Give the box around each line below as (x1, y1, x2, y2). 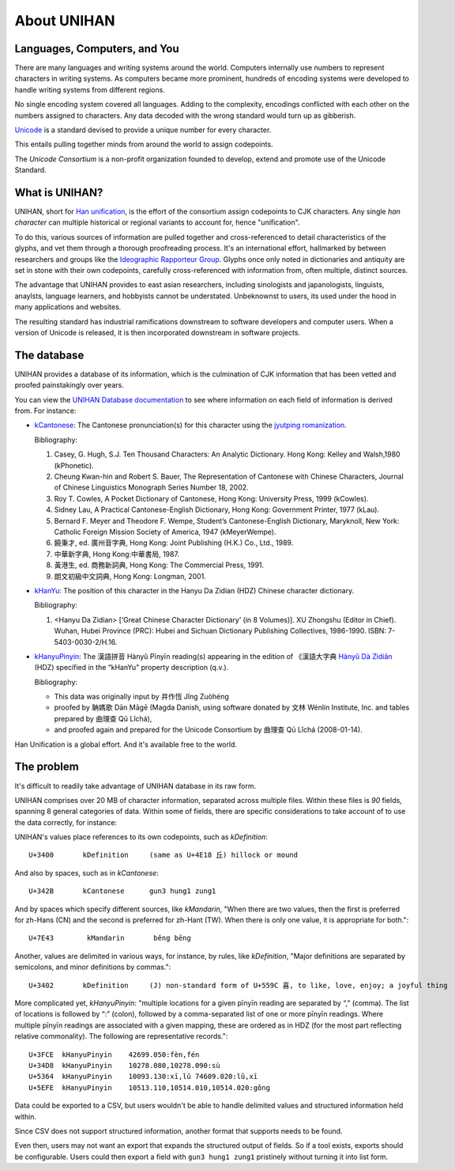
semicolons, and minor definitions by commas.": (14, 962, 171, 972)
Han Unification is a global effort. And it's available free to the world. (14, 740, 237, 749)
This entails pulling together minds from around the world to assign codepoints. (14, 139, 273, 150)
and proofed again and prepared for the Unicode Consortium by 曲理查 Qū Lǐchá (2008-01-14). (54, 725, 363, 735)
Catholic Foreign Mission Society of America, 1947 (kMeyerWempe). (54, 527, 276, 536)
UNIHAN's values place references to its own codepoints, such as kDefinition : (14, 832, 268, 842)
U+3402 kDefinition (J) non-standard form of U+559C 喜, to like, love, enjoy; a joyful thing (28, 981, 448, 990)
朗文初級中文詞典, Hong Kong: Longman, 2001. (54, 571, 207, 581)
